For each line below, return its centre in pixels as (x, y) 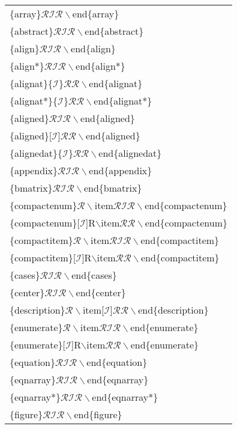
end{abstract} (114, 31)
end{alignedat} (130, 153)
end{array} (96, 14)
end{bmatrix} (113, 188)
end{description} (173, 310)
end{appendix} (121, 170)
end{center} (101, 292)
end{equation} (117, 362)
